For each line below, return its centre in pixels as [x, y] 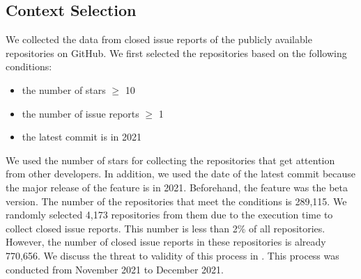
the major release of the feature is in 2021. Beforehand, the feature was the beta [177, 187]
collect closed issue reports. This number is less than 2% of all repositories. [166, 228]
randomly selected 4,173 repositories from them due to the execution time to [169, 215]
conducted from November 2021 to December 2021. [115, 269]
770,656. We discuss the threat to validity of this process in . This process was [172, 255]
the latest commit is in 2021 [82, 137]
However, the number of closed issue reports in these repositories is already [166, 242]
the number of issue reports [80, 113]
